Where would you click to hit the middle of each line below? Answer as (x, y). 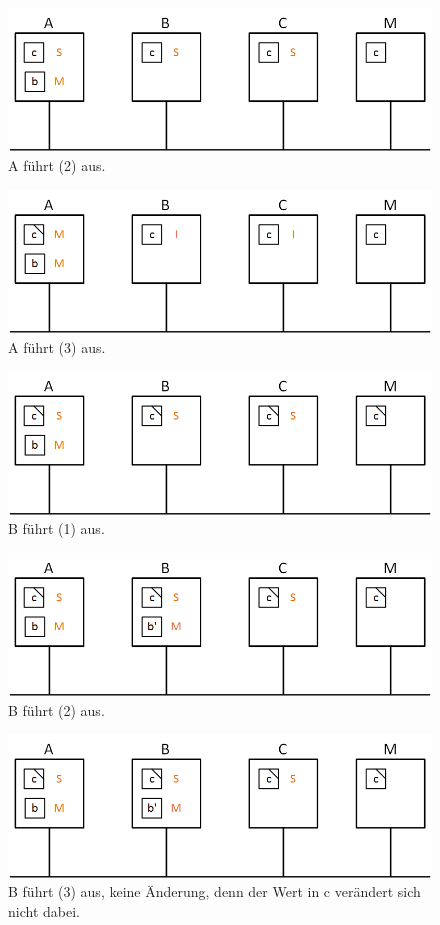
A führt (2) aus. (57, 165)
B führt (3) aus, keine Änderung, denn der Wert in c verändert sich (214, 891)
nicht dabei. (44, 910)
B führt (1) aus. (56, 528)
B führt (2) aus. (56, 709)
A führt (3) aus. (57, 346)
